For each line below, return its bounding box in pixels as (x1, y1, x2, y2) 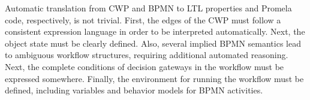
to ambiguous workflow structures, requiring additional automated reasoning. (5, 49, 288, 61)
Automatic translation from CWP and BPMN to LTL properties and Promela (5, 2, 292, 14)
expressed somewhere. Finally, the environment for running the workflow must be (5, 72, 304, 84)
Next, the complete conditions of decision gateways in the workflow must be (5, 60, 284, 72)
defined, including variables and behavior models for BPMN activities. (5, 84, 263, 96)
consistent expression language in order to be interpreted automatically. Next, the (5, 25, 305, 38)
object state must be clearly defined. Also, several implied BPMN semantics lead (5, 37, 301, 49)
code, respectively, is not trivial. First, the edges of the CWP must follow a (5, 13, 281, 26)
